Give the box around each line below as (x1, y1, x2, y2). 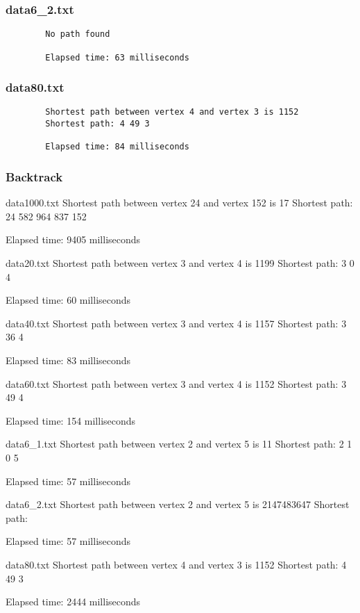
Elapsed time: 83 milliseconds (6, 353, 131, 367)
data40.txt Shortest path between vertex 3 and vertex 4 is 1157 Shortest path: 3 (6, 316, 347, 330)
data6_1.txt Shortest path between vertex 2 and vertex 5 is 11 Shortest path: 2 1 (6, 436, 352, 451)
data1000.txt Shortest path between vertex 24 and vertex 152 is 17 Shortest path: (6, 195, 353, 210)
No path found (45, 29, 110, 40)
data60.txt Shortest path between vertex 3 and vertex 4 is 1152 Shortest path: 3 (6, 376, 347, 391)
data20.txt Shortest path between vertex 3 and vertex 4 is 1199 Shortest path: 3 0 (6, 256, 354, 270)
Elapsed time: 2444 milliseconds (6, 594, 141, 609)
